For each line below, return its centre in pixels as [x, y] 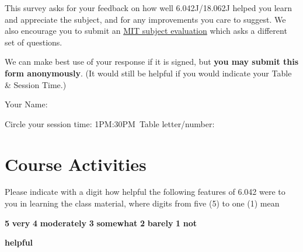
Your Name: [26, 104]
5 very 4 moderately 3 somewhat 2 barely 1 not [101, 223]
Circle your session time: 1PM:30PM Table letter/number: [110, 123]
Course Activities [76, 164]
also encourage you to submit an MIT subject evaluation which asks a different [146, 31]
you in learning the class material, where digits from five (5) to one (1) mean [142, 203]
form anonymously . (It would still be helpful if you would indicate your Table [148, 73]
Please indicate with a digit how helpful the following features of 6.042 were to [145, 192]
